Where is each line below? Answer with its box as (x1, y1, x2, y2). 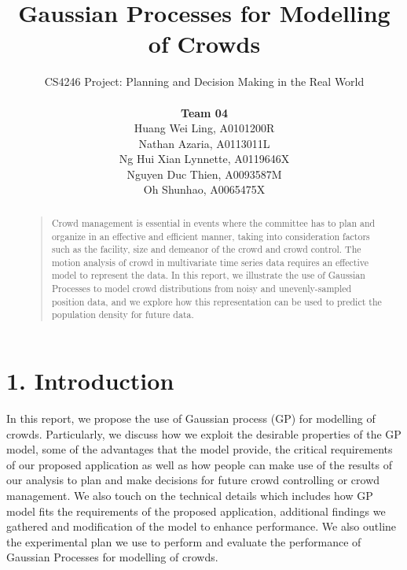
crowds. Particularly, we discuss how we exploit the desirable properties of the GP (6, 425, 401, 442)
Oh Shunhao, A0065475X (143, 181, 266, 198)
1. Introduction (6, 365, 174, 397)
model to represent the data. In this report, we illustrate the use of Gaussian (51, 268, 365, 282)
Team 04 (181, 104, 228, 120)
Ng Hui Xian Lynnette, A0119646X (119, 150, 290, 167)
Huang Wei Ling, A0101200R (134, 120, 275, 136)
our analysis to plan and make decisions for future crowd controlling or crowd (6, 472, 380, 488)
